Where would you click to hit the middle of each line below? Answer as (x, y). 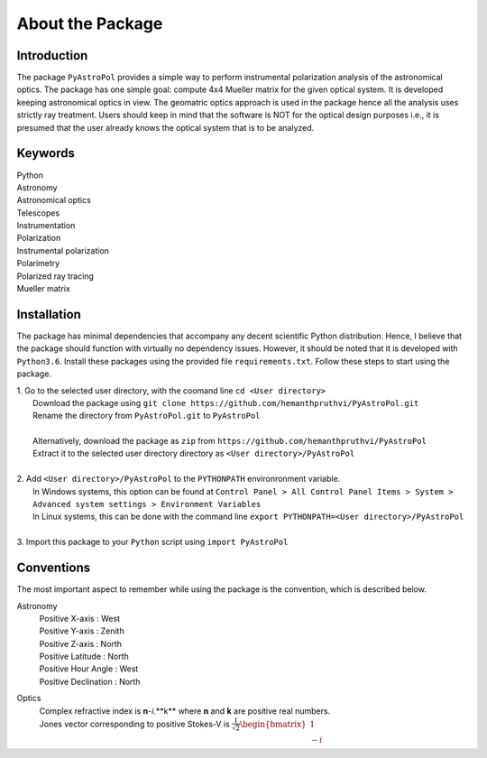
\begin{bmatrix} (273, 724)
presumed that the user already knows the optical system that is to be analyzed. (165, 127)
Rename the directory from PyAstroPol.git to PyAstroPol (147, 416)
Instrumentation (46, 226)
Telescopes (38, 213)
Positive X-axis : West (80, 618)
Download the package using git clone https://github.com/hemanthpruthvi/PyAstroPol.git (226, 402)
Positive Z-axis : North (80, 643)
